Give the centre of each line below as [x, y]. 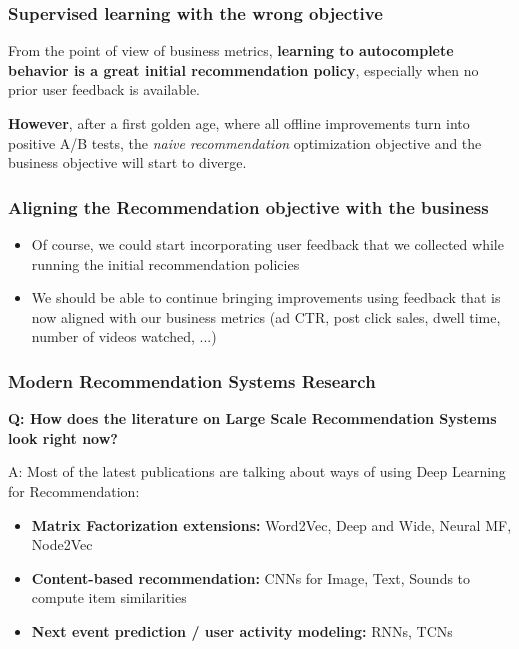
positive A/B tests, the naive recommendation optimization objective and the [245, 142]
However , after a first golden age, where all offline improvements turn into [239, 123]
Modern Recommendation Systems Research [192, 380]
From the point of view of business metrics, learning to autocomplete [231, 50]
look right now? [63, 437]
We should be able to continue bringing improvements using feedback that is [266, 297]
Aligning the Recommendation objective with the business [248, 206]
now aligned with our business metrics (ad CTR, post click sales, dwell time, [266, 316]
